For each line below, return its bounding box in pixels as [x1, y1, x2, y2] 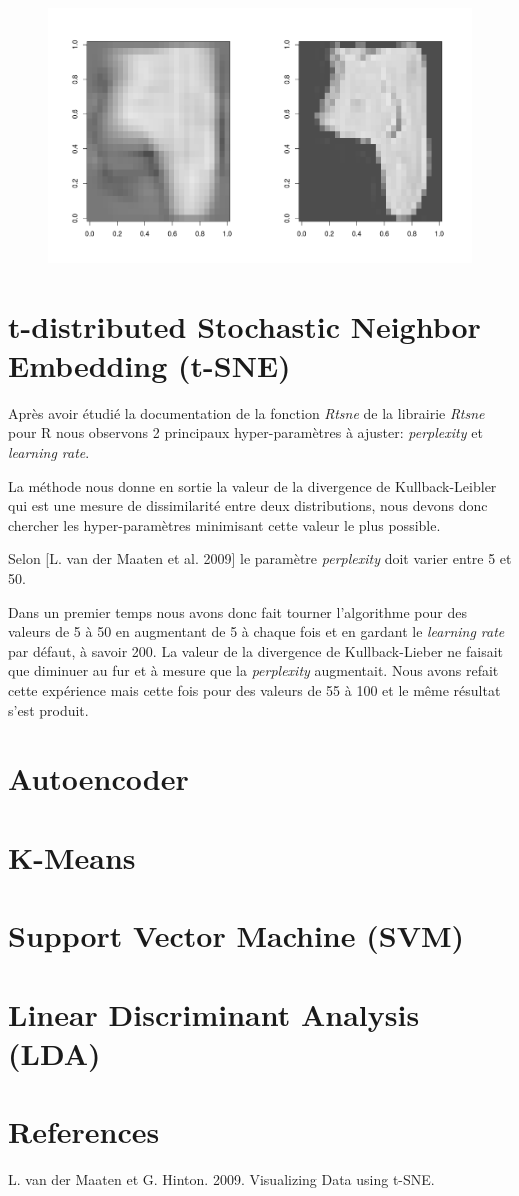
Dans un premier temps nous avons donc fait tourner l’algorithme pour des [8, 601, 467, 622]
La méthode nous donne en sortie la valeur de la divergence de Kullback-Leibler [8, 475, 497, 496]
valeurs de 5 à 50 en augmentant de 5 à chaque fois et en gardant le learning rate [8, 621, 505, 642]
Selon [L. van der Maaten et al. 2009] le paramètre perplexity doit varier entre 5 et [8, 548, 512, 569]
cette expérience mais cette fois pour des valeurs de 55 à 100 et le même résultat [8, 680, 501, 701]
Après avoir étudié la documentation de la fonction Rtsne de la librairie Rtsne [8, 402, 485, 423]
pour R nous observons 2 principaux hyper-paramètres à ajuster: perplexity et [8, 422, 483, 443]
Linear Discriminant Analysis [8, 993, 420, 1034]
